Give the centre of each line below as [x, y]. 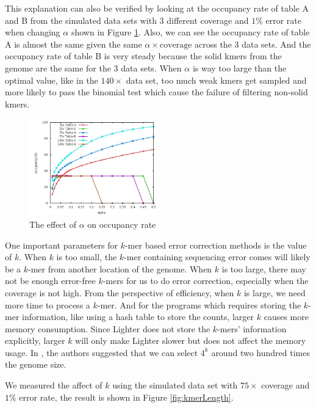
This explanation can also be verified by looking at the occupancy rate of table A [157, 8]
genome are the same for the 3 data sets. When [93, 67]
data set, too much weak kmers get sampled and [216, 80]
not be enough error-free [50, 281]
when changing [33, 32]
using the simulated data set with [175, 385]
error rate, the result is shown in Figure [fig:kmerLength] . [126, 397]
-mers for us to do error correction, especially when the [206, 281]
